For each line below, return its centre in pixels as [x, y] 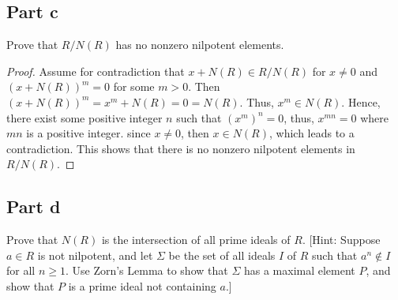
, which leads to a [312, 133]
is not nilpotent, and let [95, 255]
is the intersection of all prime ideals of [196, 240]
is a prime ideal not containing [142, 285]
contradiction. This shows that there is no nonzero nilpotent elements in [181, 148]
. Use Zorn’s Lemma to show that [146, 270]
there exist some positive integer [84, 117]
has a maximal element [299, 270]
